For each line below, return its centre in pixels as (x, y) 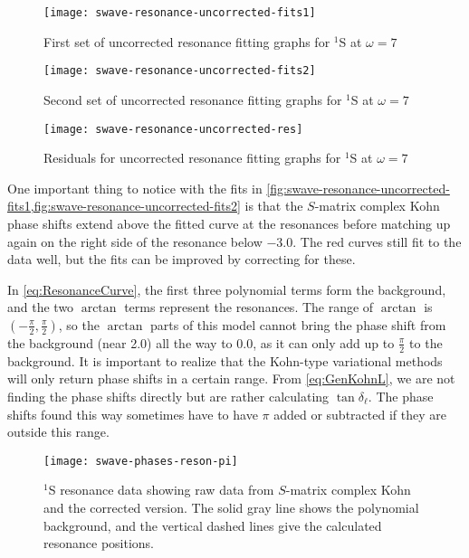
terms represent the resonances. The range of (249, 307)
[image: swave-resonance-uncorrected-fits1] (180, 13)
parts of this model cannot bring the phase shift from (298, 324)
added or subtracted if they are (360, 414)
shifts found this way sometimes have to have (133, 414)
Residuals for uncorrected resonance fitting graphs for (192, 158)
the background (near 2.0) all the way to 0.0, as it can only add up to (201, 342)
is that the (274, 206)
